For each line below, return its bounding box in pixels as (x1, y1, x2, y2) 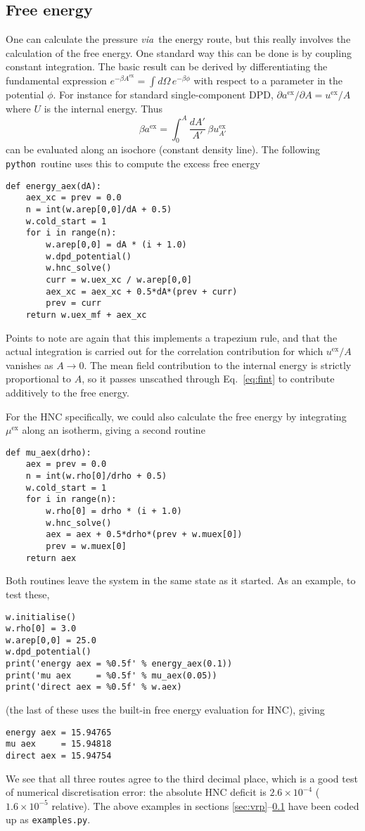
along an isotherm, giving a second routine (22, 423, 205, 437)
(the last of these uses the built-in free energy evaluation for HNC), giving (6, 702, 325, 717)
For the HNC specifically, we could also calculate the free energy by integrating (6, 408, 347, 423)
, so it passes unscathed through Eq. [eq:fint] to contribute (82, 371, 335, 386)
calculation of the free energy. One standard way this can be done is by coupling (6, 45, 352, 60)
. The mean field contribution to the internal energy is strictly (84, 357, 352, 372)
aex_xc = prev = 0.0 (25, 193, 122, 203)
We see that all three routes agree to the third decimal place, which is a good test (6, 771, 358, 785)
